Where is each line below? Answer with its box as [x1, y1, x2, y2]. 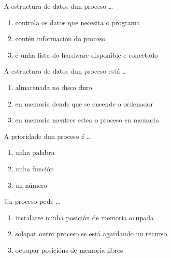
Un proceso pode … [4, 196, 60, 206]
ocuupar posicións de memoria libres [15, 244, 123, 255]
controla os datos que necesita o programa [15, 17, 140, 27]
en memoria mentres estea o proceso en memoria [15, 115, 159, 125]
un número [15, 180, 47, 190]
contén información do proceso [15, 33, 106, 44]
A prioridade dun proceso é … [4, 131, 91, 141]
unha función [15, 163, 54, 173]
